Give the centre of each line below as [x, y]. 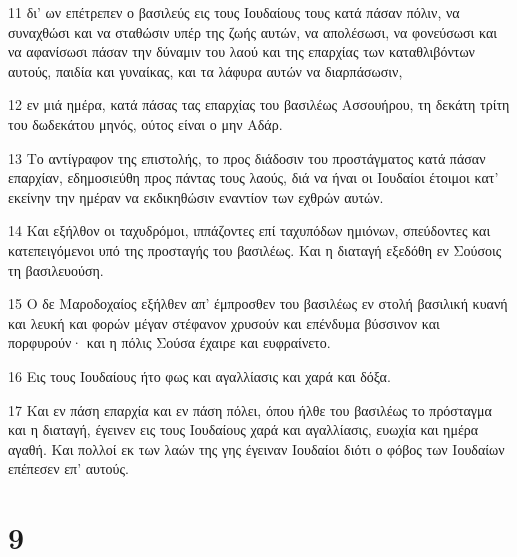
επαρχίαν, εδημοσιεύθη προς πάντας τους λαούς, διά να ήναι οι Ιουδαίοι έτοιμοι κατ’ [253, 177]
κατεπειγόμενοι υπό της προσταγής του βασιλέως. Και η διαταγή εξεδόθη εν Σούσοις [255, 249]
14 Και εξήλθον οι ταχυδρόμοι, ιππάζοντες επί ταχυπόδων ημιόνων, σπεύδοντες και [249, 230]
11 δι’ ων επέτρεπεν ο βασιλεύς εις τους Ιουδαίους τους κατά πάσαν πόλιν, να [234, 12]
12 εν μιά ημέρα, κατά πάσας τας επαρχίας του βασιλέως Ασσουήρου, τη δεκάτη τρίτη [259, 104]
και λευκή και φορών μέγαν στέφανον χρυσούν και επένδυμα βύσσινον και [224, 322]
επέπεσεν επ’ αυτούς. [68, 468]
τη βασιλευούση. [56, 269]
